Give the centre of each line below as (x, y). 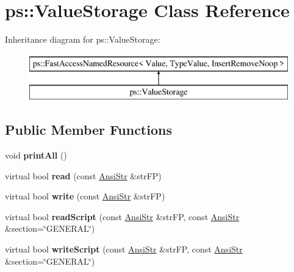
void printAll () (36, 155)
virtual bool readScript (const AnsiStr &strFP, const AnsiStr (122, 216)
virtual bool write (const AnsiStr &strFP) (85, 196)
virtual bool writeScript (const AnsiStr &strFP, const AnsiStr (124, 249)
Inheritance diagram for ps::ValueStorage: (83, 39)
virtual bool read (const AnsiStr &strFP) (83, 175)
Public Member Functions (88, 130)
